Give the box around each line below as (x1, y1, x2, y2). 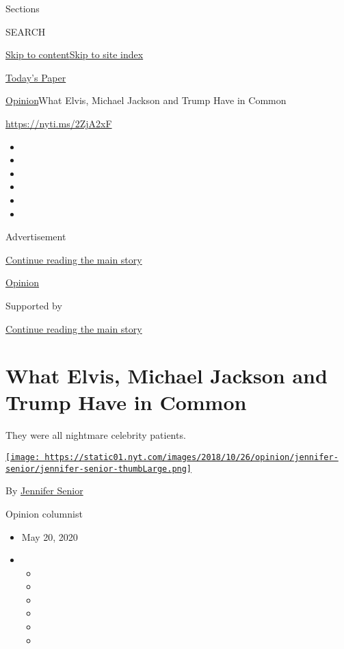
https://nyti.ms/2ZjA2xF (5, 116, 112, 130)
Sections (5, 1, 40, 15)
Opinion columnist (5, 506, 83, 520)
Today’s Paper (5, 70, 66, 84)
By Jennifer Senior (5, 483, 83, 498)
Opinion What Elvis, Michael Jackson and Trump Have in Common (5, 93, 287, 107)
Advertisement (5, 229, 66, 244)
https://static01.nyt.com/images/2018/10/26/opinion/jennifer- (44, 453, 339, 462)
